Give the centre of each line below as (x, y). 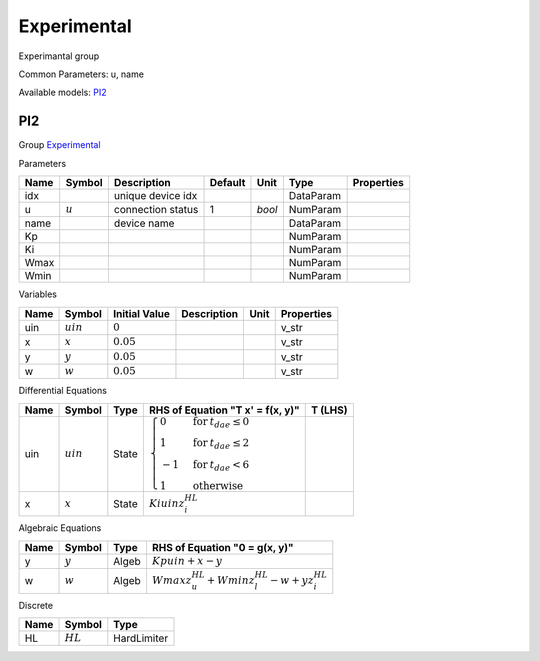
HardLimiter (141, 638)
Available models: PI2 (62, 92)
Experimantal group (59, 56)
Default (227, 183)
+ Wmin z (230, 580)
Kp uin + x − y (187, 560)
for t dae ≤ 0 (221, 422)
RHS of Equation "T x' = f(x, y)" (224, 410)
